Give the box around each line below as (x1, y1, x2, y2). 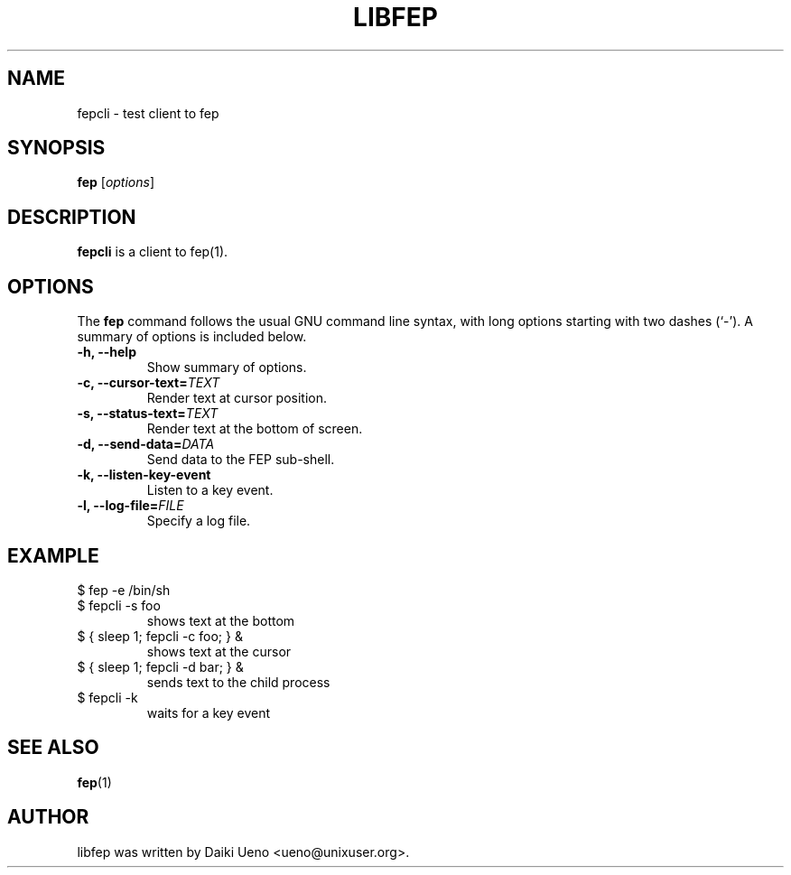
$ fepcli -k (77, 689, 138, 705)
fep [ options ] (77, 174, 155, 191)
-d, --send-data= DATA (77, 436, 215, 452)
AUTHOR (7, 805, 89, 829)
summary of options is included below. (77, 329, 307, 345)
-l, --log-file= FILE (77, 498, 184, 514)
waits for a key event (146, 704, 271, 721)
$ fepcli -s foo (77, 597, 161, 613)
